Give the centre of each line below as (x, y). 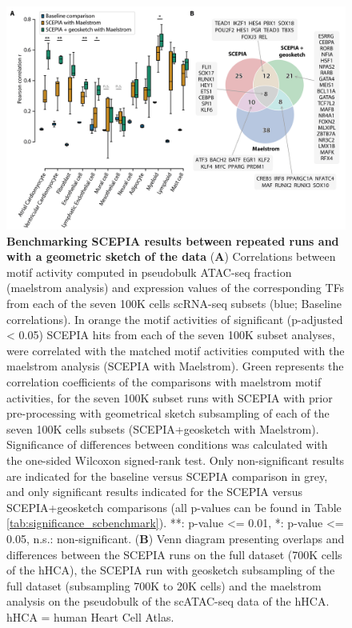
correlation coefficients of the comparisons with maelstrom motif (164, 382)
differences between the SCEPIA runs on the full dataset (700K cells (174, 554)
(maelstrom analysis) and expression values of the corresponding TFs (176, 288)
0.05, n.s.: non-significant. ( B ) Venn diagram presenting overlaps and (176, 538)
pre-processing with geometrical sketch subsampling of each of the (168, 413)
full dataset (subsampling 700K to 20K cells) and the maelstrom (164, 585)
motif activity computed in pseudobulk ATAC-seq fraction (149, 272)
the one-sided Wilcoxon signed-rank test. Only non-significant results (176, 460)
